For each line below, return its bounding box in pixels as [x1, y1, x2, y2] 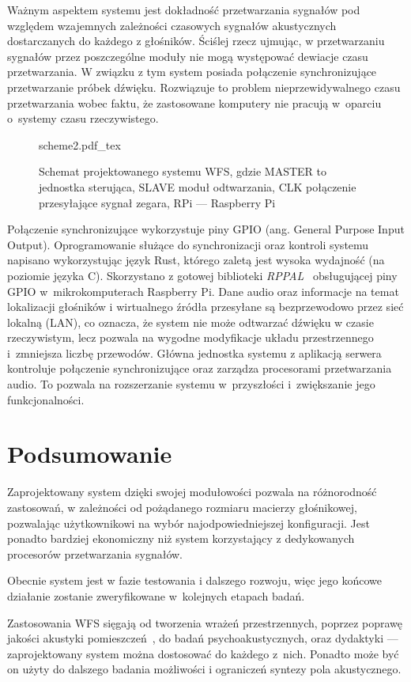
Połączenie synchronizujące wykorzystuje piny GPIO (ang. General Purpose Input [7, 221, 405, 237]
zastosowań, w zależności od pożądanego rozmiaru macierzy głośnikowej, [7, 498, 357, 515]
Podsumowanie [7, 438, 172, 470]
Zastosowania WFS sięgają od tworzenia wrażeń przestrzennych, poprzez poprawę [7, 614, 403, 631]
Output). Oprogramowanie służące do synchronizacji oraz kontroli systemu [7, 236, 369, 252]
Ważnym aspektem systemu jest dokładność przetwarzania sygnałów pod [7, 2, 360, 17]
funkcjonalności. [7, 391, 85, 407]
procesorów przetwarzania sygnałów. [7, 545, 183, 562]
